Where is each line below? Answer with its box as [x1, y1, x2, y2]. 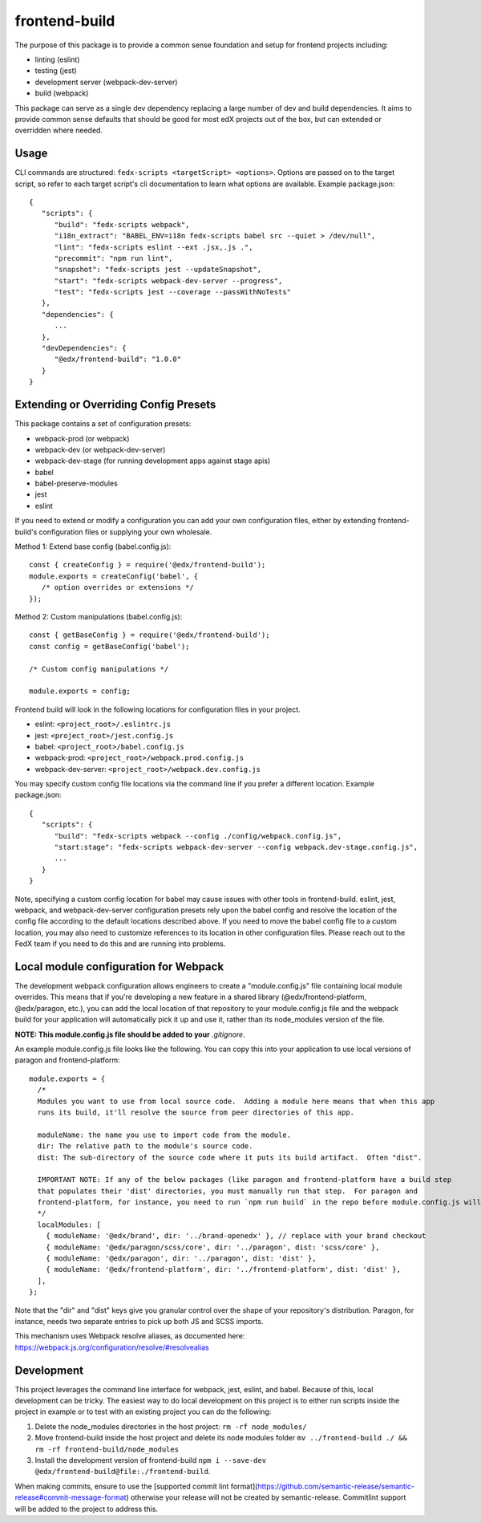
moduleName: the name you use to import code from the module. [37, 1130, 292, 1139]
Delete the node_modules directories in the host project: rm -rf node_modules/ [34, 1421, 308, 1432]
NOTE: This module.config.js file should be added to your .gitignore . [14, 1030, 245, 1039]
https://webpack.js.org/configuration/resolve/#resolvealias [14, 1342, 209, 1352]
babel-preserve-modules [34, 478, 118, 489]
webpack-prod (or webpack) [34, 433, 130, 443]
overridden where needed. [14, 125, 103, 136]
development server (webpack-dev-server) [34, 77, 178, 87]
